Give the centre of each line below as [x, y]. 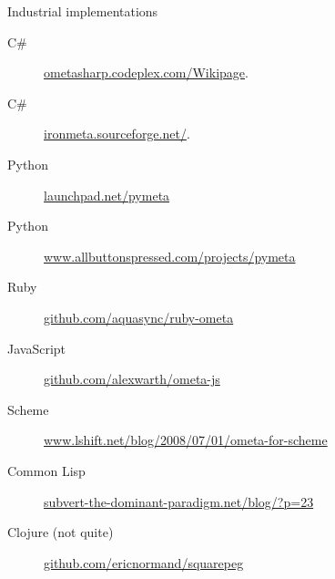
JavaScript [37, 348]
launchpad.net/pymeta [107, 195]
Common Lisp [46, 470]
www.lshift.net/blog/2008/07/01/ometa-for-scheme [186, 440]
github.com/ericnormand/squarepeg [144, 562]
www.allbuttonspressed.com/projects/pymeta [170, 256]
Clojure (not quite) [61, 532]
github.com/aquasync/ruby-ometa [139, 317]
